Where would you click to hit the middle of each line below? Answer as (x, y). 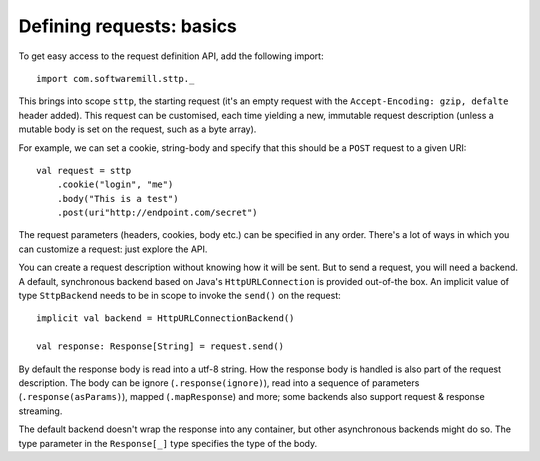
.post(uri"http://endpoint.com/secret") (157, 213)
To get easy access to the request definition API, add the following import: (171, 56)
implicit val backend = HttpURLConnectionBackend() (165, 318)
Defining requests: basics (127, 26)
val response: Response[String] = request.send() (160, 346)
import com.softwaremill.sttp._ (115, 78)
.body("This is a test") (117, 198)
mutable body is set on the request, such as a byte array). (137, 129)
